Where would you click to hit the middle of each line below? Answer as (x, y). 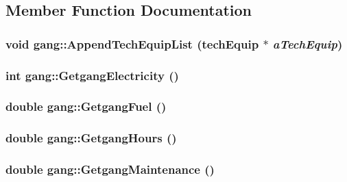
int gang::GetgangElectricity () (92, 75)
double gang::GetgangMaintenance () (110, 169)
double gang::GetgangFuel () (86, 106)
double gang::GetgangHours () (91, 138)
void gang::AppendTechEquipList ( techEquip (132, 43)
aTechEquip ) (308, 43)
